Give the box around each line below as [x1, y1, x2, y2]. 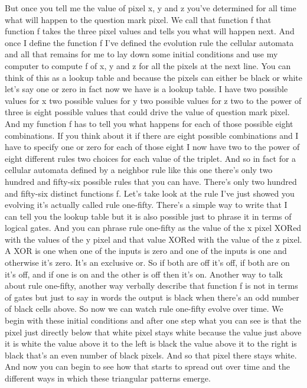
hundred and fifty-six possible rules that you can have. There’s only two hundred [5, 175, 297, 187]
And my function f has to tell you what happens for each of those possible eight [5, 117, 293, 129]
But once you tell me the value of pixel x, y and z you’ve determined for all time [5, 2, 296, 14]
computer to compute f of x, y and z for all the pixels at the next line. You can [5, 59, 291, 71]
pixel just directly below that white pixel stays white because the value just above [5, 325, 302, 338]
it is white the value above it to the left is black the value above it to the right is [5, 337, 297, 350]
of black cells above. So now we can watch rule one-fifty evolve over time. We [5, 302, 283, 315]
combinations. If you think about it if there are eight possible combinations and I [5, 129, 299, 141]
